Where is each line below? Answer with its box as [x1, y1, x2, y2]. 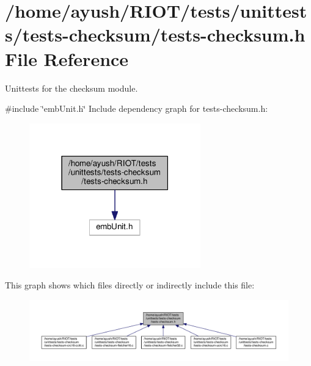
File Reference [5, 46, 129, 71]
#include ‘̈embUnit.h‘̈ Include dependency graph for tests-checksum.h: [5, 102, 268, 115]
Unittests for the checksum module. [5, 81, 138, 94]
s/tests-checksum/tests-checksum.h [5, 22, 306, 47]
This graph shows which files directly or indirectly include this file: [5, 279, 255, 291]
